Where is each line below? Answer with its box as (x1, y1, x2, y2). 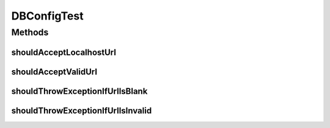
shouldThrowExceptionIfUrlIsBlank (11, 86, 148, 96)
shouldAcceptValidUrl (11, 66, 98, 77)
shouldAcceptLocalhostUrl (11, 47, 116, 57)
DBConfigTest (11, 9, 84, 23)
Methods (11, 27, 49, 38)
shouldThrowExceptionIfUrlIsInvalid (11, 105, 152, 116)
